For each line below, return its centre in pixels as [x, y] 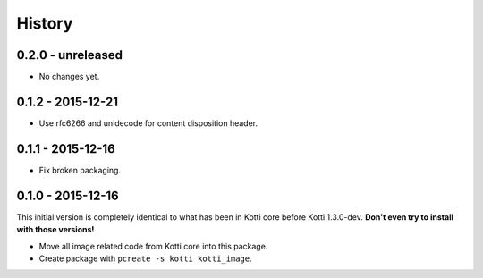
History [45, 23]
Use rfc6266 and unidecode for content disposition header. [148, 123]
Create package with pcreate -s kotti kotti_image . [145, 258]
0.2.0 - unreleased [69, 55]
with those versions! [55, 230]
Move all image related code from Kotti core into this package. [153, 246]
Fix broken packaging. [80, 170]
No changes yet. [69, 77]
